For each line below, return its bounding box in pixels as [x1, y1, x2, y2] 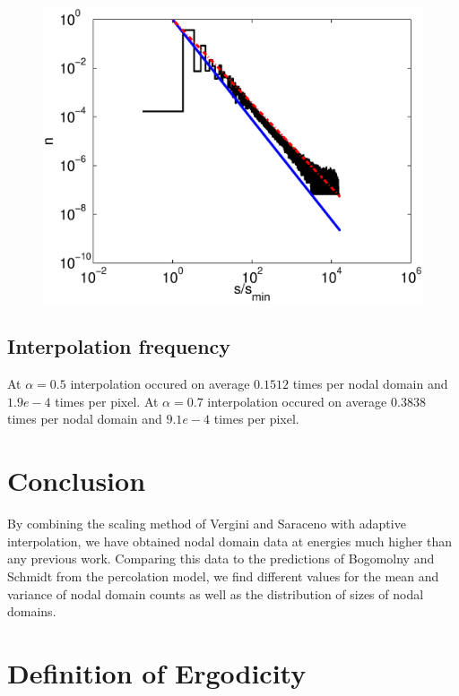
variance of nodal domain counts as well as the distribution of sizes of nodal [7, 584, 424, 603]
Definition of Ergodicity [7, 654, 307, 691]
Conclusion [7, 462, 146, 499]
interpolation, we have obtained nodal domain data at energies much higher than [7, 531, 453, 550]
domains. [7, 602, 56, 621]
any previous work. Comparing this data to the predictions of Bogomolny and [7, 549, 435, 568]
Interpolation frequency [7, 332, 231, 360]
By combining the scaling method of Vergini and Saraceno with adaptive [7, 514, 406, 533]
